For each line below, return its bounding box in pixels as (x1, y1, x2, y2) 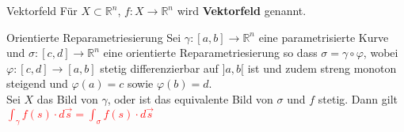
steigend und (6, 75, 68, 92)
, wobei (363, 44, 398, 61)
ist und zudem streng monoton (247, 59, 397, 76)
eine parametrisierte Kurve (258, 28, 389, 45)
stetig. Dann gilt (318, 90, 398, 107)
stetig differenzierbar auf (100, 59, 219, 76)
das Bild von (36, 90, 98, 107)
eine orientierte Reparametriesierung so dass (103, 44, 318, 61)
